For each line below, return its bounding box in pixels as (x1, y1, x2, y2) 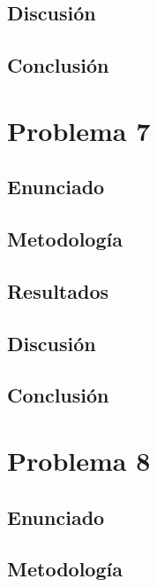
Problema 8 (7, 442, 151, 479)
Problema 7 (7, 112, 151, 148)
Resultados (7, 277, 108, 304)
